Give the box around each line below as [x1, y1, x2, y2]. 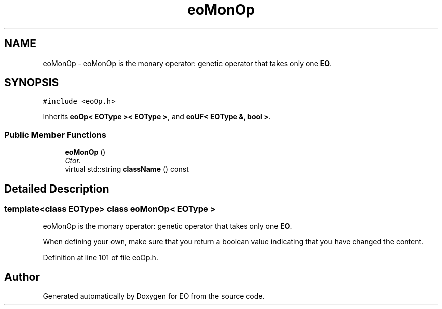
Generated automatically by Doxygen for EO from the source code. [43, 292, 265, 301]
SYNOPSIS [4, 76, 59, 89]
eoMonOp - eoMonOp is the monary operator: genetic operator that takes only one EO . [43, 58, 333, 68]
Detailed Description [4, 182, 109, 195]
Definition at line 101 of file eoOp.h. [43, 253, 158, 262]
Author [4, 270, 40, 283]
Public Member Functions [4, 129, 106, 140]
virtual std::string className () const [65, 165, 189, 174]
